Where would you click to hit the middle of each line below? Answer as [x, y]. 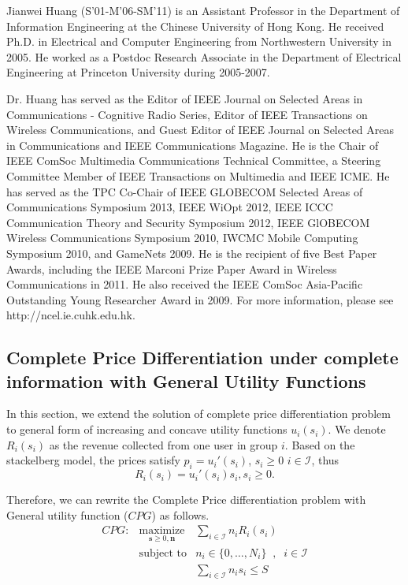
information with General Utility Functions [186, 380]
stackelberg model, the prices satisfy [93, 460]
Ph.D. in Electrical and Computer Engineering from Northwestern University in [199, 41]
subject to [163, 553]
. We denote [357, 429]
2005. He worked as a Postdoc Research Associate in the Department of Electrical [204, 56]
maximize [162, 531]
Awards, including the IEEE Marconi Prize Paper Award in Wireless [172, 268]
